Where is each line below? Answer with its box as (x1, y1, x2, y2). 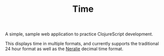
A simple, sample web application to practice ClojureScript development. (5, 31, 153, 37)
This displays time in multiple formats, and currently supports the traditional (5, 41, 159, 47)
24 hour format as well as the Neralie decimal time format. (5, 46, 123, 52)
